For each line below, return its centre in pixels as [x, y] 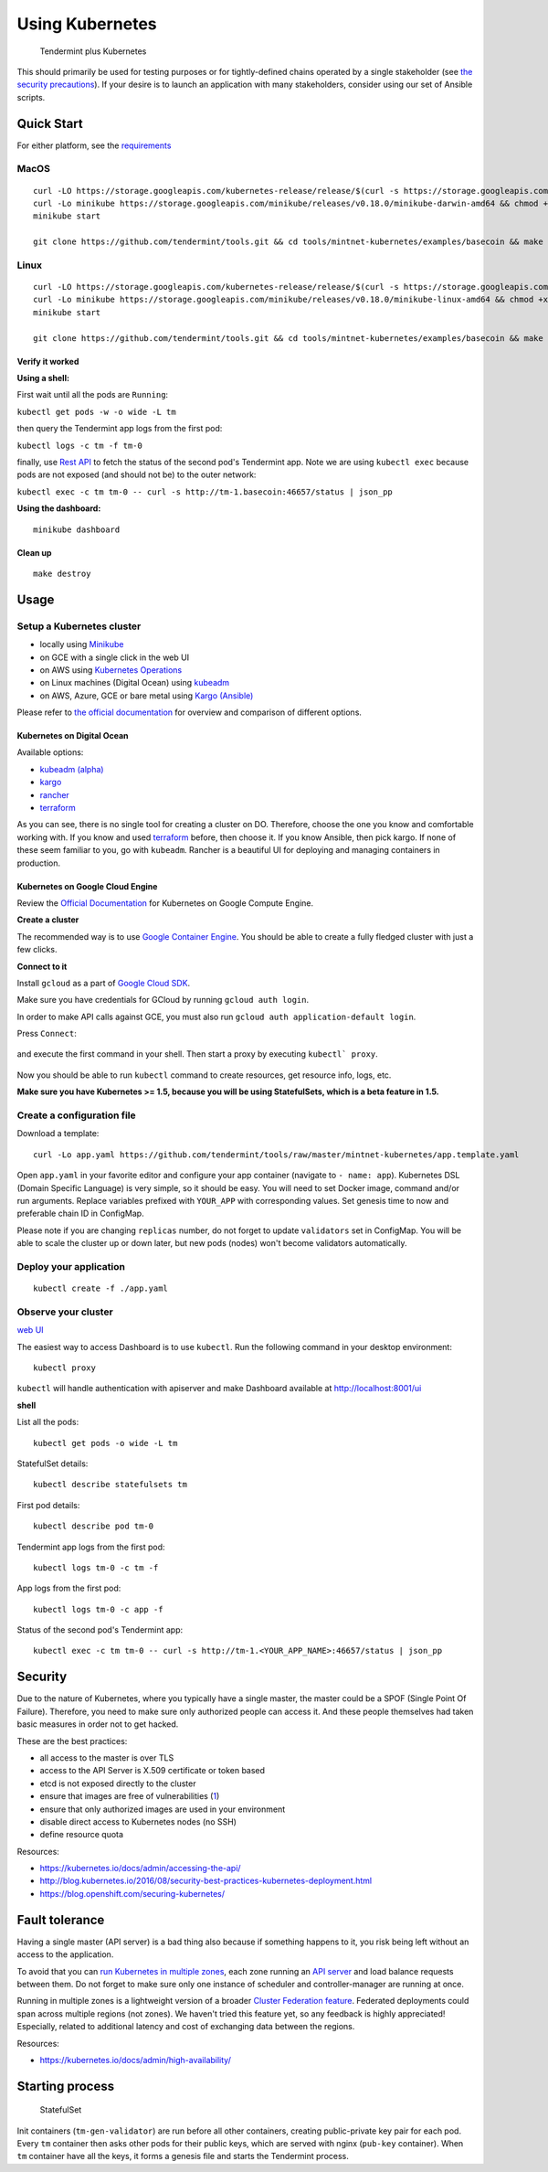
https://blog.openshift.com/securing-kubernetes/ [132, 1893]
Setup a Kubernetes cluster [79, 626]
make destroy [62, 573]
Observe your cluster [65, 1312]
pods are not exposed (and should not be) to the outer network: [137, 474]
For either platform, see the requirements [94, 145]
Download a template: [58, 1134]
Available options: [50, 752]
